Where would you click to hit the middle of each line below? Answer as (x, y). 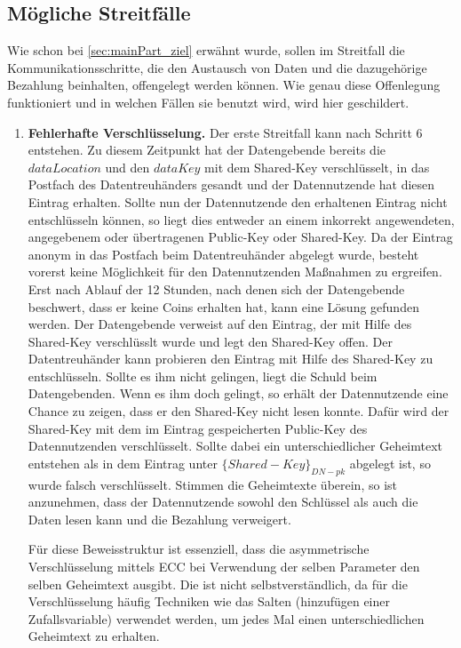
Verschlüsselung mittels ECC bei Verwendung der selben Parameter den (224, 567)
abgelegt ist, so (390, 463)
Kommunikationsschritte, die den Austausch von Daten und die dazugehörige (217, 67)
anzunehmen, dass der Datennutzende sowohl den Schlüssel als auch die (223, 502)
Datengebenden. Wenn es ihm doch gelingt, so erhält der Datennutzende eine (238, 393)
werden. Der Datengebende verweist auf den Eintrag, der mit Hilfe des (220, 324)
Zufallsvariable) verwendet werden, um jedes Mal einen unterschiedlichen (226, 618)
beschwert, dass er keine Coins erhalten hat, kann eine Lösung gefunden (223, 306)
